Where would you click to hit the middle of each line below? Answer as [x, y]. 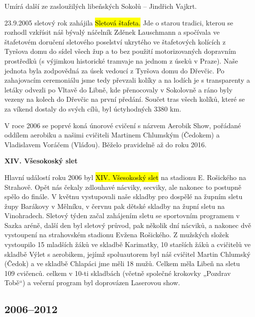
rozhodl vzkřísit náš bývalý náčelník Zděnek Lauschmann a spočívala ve [112, 32]
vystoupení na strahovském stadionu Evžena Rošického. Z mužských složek [117, 235]
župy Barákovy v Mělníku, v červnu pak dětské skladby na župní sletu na [115, 206]
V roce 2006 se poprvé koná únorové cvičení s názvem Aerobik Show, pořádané [123, 125]
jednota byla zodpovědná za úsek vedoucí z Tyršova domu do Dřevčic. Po [115, 70]
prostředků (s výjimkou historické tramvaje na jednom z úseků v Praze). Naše [121, 60]
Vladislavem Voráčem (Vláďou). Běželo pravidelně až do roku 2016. [105, 144]
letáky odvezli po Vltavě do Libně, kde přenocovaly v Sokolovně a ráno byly [118, 89]
